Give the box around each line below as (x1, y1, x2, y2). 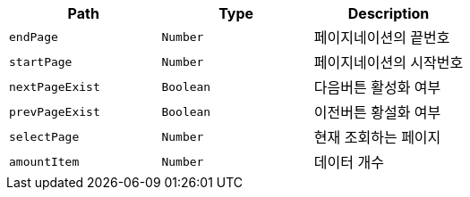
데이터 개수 (313, 153, 384, 171)
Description (347, 4, 430, 22)
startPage (9, 54, 73, 69)
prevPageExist (9, 104, 100, 119)
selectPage (9, 129, 80, 144)
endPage (9, 29, 58, 44)
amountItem (9, 154, 80, 168)
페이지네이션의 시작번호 (313, 53, 464, 71)
